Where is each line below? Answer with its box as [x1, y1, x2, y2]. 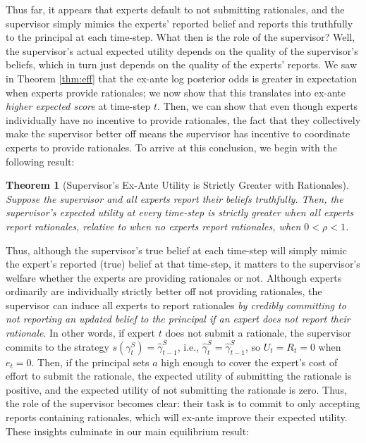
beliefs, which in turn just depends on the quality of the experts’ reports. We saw [6, 57, 358, 72]
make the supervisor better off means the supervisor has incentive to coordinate [6, 126, 350, 141]
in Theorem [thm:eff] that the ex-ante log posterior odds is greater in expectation [6, 70, 358, 85]
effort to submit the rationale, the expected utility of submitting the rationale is [6, 368, 352, 383]
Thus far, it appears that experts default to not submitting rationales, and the [6, 2, 345, 16]
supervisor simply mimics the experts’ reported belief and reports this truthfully [6, 15, 353, 30]
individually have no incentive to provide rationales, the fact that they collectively [6, 112, 361, 127]
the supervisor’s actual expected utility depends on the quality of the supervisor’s [6, 43, 358, 58]
